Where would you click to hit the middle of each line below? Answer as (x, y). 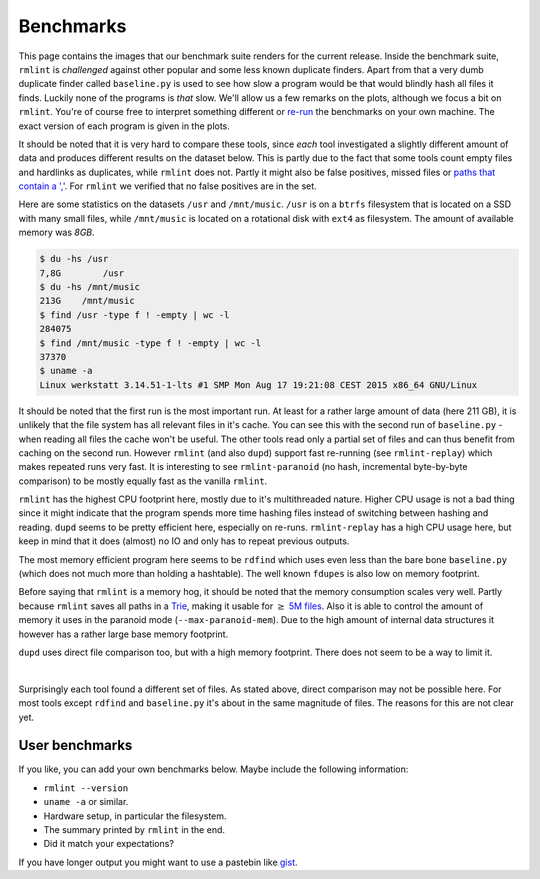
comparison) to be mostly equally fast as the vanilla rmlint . (143, 481)
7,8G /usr (82, 273)
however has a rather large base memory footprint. (123, 634)
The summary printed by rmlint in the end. (134, 829)
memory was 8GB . (56, 232)
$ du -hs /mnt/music (89, 286)
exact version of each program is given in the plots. (124, 126)
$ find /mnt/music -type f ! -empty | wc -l (150, 343)
